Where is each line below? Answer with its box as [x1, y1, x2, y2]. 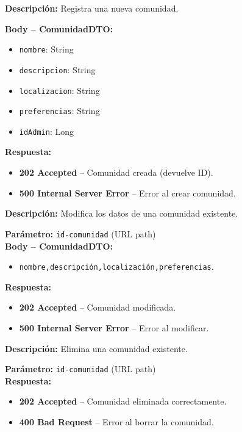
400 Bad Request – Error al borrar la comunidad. [19, 415, 214, 428]
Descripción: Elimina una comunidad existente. [5, 342, 188, 355]
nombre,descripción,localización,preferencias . [19, 260, 214, 273]
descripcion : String [19, 63, 96, 76]
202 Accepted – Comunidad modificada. [19, 301, 176, 314]
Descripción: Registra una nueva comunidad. [5, 2, 179, 14]
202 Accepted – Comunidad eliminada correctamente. [19, 395, 227, 408]
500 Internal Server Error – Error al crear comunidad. [19, 186, 236, 199]
